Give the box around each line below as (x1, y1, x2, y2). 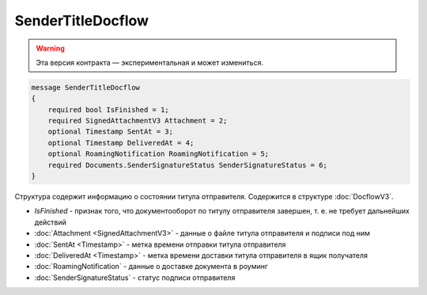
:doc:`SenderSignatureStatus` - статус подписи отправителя (34, 273, 236, 282)
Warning (36, 43, 65, 53)
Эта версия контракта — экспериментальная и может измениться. (36, 58, 264, 67)
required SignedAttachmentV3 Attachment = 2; (47, 116, 228, 126)
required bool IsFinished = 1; (47, 105, 169, 114)
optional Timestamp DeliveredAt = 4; (47, 138, 195, 147)
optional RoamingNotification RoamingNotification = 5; (47, 149, 270, 158)
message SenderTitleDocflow (31, 83, 140, 92)
